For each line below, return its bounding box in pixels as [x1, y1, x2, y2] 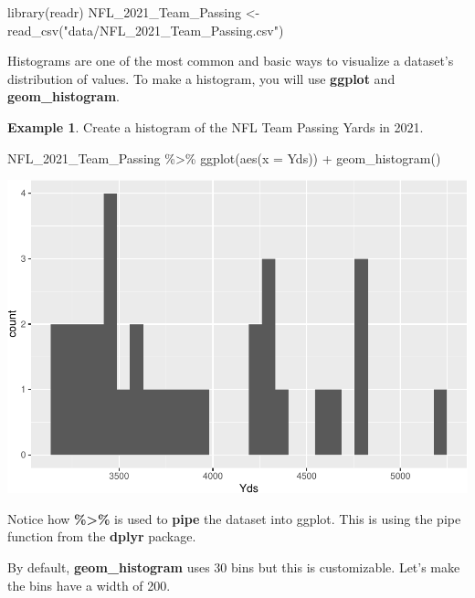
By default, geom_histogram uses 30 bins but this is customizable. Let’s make [7, 557, 460, 576]
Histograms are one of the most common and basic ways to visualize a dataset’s [7, 51, 454, 70]
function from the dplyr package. [7, 527, 196, 546]
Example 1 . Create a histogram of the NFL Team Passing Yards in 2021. [7, 117, 424, 136]
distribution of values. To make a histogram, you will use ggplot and [7, 68, 396, 88]
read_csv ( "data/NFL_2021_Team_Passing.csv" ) [7, 20, 284, 39]
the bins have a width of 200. [7, 575, 171, 594]
